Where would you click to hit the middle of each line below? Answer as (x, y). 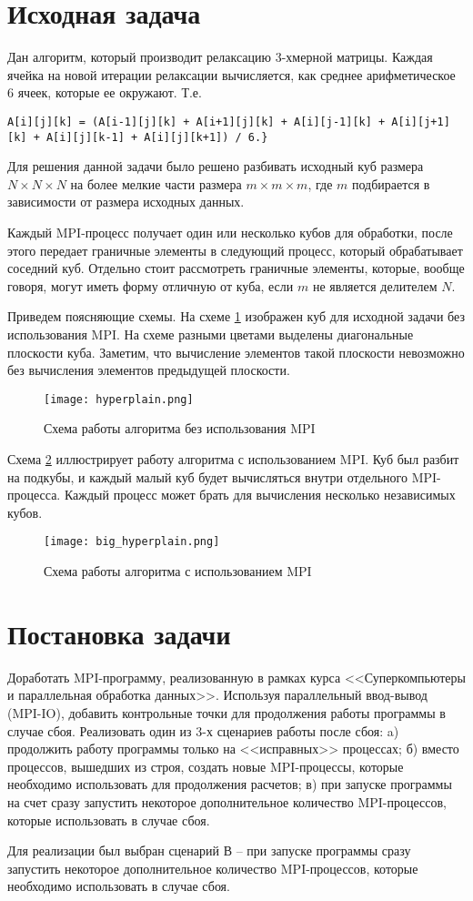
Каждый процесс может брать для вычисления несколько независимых (260, 495)
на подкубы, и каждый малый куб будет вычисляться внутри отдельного (207, 476)
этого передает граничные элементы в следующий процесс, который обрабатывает (235, 250)
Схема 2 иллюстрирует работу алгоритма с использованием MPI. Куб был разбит (233, 459)
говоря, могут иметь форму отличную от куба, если (151, 285)
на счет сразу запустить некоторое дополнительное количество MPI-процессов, (227, 801)
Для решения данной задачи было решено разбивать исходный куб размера (216, 166)
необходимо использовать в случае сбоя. (119, 886)
